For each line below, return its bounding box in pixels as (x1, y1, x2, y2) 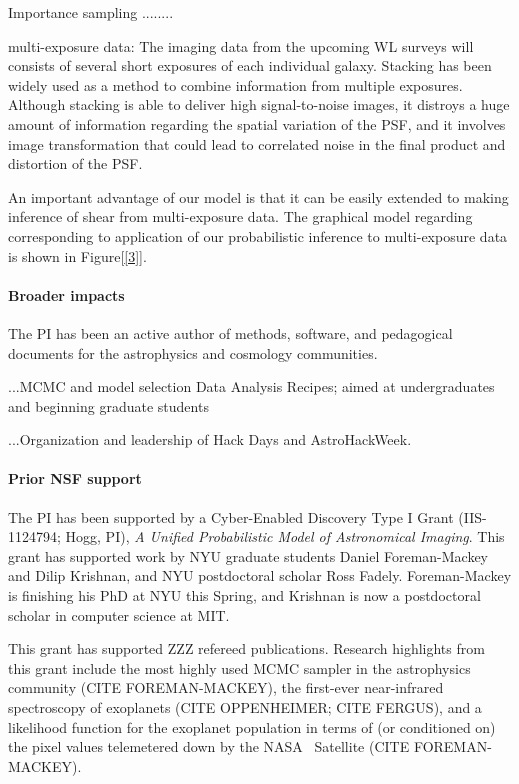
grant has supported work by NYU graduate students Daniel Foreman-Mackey (8, 545, 489, 566)
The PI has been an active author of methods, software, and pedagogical (8, 322, 453, 343)
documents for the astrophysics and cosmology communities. (8, 342, 378, 363)
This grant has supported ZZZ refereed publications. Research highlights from (8, 638, 485, 659)
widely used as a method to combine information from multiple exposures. (8, 74, 463, 95)
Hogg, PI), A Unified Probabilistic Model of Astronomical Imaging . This (65, 526, 505, 547)
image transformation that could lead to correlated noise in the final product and (8, 133, 506, 154)
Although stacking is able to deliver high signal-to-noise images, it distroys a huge (8, 94, 510, 115)
